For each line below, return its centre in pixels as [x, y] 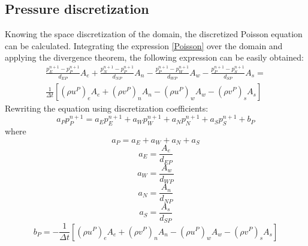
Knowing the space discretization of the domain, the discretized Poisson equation [154, 34]
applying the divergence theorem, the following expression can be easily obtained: [154, 57]
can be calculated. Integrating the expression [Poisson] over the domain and [144, 45]
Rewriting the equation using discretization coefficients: [107, 108]
